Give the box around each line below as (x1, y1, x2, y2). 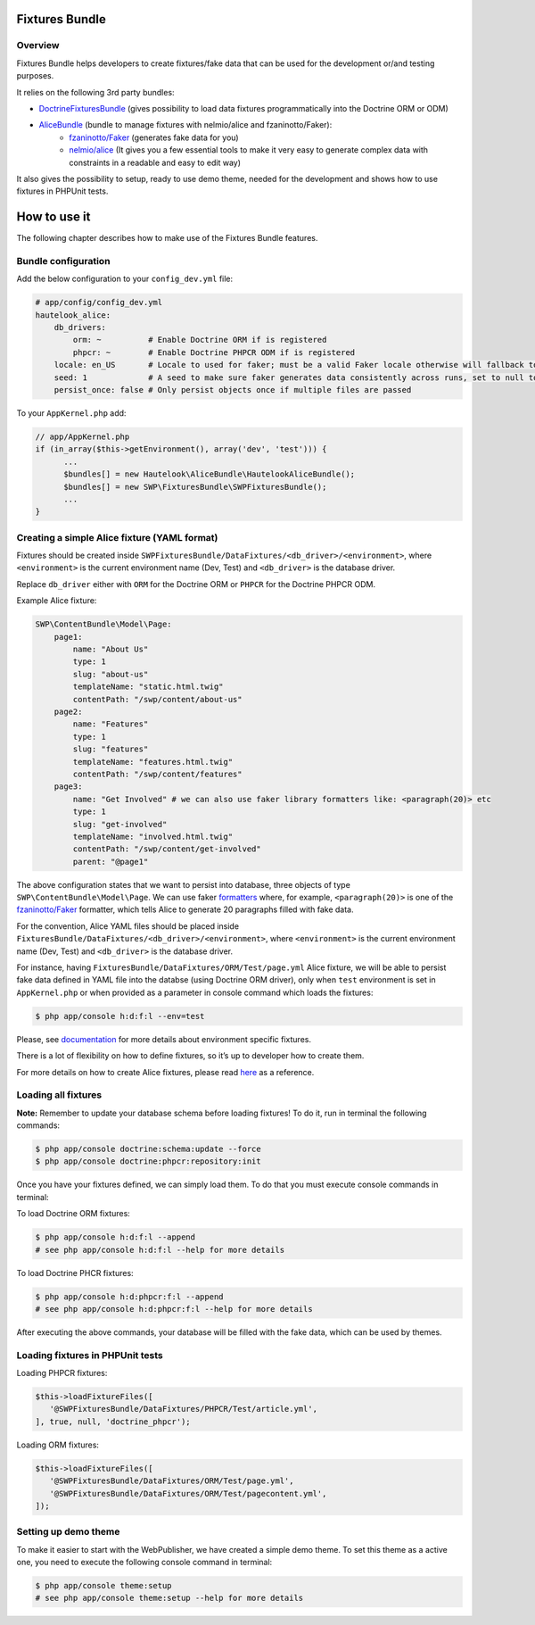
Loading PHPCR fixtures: (16, 1368, 108, 1379)
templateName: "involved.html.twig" (72, 831, 234, 842)
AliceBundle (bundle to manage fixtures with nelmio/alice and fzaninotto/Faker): (38, 120, 333, 130)
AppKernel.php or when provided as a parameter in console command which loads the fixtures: (16, 987, 374, 998)
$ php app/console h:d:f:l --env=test (35, 1011, 205, 1021)
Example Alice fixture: (16, 595, 97, 606)
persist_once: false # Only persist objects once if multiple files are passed (53, 385, 412, 395)
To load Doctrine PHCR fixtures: (16, 1267, 134, 1278)
